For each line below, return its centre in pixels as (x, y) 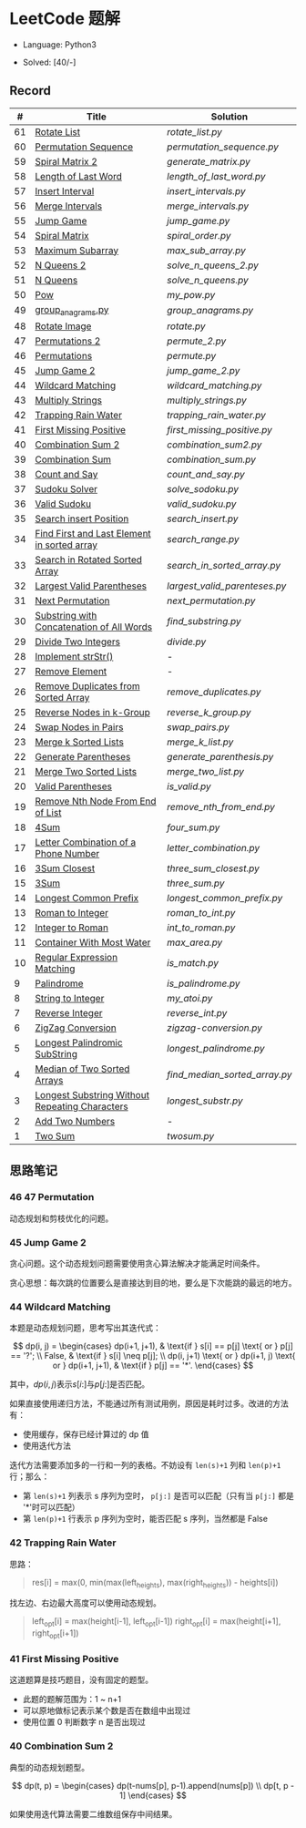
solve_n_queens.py (208, 280)
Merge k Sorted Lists (80, 742)
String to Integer (70, 998)
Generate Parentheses (83, 756)
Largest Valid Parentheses (91, 586)
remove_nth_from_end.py (221, 806)
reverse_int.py (197, 1012)
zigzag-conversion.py (214, 1028)
